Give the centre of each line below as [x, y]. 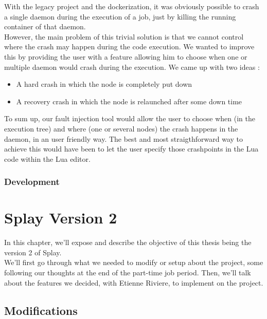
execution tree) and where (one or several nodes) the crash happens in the [121, 128]
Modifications [41, 310]
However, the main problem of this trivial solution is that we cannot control [124, 36]
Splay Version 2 [61, 218]
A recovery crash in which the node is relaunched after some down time [129, 101]
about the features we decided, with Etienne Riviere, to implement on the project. [134, 282]
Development [32, 182]
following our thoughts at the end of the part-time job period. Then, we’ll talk [128, 273]
